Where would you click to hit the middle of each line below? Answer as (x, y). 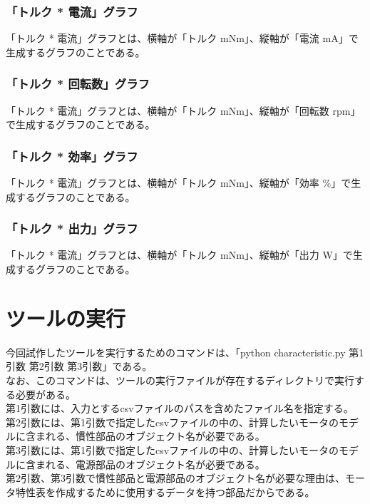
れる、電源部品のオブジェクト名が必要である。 (155, 464)
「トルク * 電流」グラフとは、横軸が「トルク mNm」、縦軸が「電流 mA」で (182, 38)
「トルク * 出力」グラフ (72, 228)
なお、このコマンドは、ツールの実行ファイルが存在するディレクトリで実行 (180, 380)
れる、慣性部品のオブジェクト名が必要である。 (155, 436)
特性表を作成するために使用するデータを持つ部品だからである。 (165, 492)
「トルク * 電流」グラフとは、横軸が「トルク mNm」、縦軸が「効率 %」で (179, 183)
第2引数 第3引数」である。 (91, 366)
